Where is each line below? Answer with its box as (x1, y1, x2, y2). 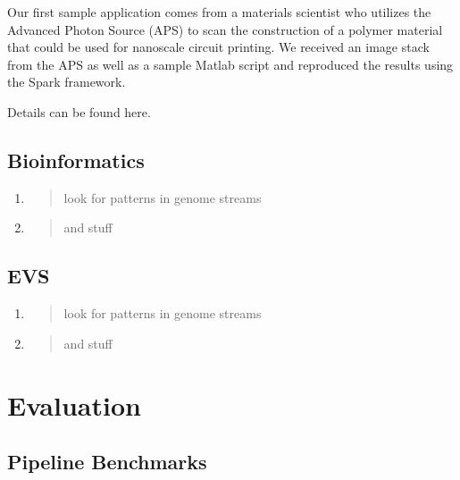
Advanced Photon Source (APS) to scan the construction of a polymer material (7, 20, 443, 38)
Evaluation (7, 386, 141, 423)
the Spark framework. (7, 72, 126, 91)
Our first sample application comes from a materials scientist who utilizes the (7, 3, 431, 21)
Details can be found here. (7, 102, 151, 121)
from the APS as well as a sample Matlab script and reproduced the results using (7, 55, 454, 73)
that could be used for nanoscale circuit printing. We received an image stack (7, 38, 430, 56)
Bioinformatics (7, 146, 145, 173)
